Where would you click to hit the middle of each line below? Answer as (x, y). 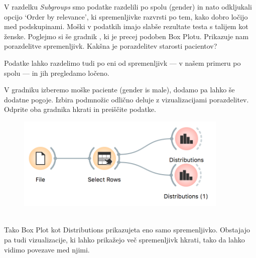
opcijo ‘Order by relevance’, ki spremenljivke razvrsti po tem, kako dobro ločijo (126, 16)
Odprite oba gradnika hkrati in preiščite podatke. (80, 109)
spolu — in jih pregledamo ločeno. (57, 73)
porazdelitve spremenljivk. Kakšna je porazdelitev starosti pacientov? (111, 46)
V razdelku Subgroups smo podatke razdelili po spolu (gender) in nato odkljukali (128, 7)
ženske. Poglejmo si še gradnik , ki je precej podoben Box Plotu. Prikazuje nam (126, 36)
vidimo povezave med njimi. (47, 249)
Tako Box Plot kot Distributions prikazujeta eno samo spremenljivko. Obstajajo (127, 230)
